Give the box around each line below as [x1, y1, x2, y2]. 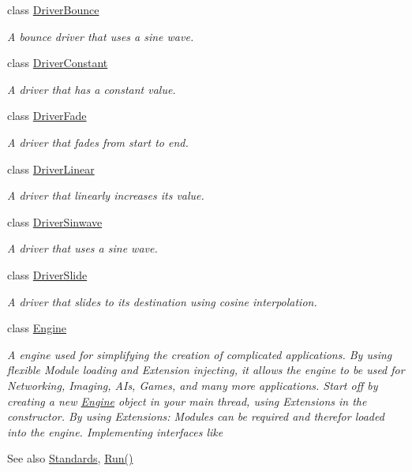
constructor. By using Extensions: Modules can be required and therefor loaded [7, 408, 384, 425]
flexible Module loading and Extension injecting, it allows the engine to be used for [7, 361, 405, 378]
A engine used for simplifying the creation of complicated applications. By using [7, 346, 392, 362]
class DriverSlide [7, 266, 88, 283]
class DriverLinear [7, 160, 95, 177]
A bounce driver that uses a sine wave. [7, 28, 194, 44]
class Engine [7, 320, 67, 336]
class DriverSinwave [7, 213, 103, 230]
